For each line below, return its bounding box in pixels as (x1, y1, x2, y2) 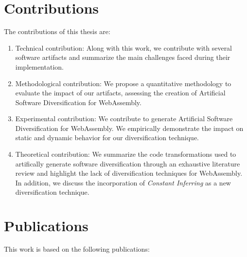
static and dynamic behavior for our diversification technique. (15, 132, 199, 143)
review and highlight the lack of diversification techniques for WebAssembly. (15, 168, 243, 178)
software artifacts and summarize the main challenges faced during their (15, 52, 230, 62)
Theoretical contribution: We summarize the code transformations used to (15, 149, 236, 159)
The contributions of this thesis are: (4, 26, 110, 37)
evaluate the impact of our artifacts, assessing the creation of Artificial (15, 88, 226, 98)
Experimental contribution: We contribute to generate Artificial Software (15, 113, 233, 124)
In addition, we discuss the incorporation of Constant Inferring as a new (15, 177, 231, 187)
